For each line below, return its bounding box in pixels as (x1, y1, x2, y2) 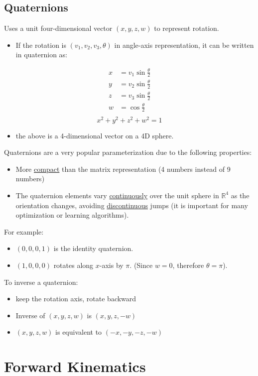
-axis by (99, 259, 124, 270)
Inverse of (15, 310, 45, 320)
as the (231, 190, 250, 200)
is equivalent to (55, 327, 102, 337)
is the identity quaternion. (53, 243, 133, 253)
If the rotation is (15, 39, 67, 50)
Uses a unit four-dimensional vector (4, 23, 113, 33)
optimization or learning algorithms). (15, 210, 129, 220)
